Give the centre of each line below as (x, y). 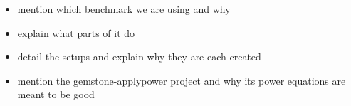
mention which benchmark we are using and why (124, 9)
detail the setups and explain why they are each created (139, 57)
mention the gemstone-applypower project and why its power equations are (182, 80)
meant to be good (56, 94)
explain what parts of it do (76, 32)
